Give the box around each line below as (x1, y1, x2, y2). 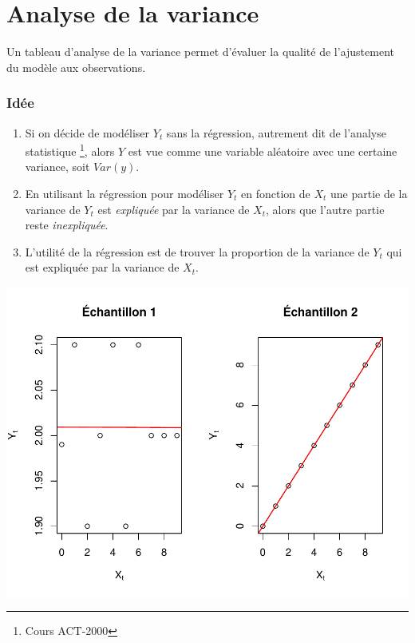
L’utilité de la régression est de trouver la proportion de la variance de (25, 243, 370, 260)
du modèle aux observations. (6, 58, 146, 75)
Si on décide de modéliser (25, 124, 150, 141)
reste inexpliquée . (25, 216, 109, 233)
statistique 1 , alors (25, 141, 115, 159)
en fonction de (241, 185, 310, 201)
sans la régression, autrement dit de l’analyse (166, 124, 386, 141)
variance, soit (25, 158, 90, 175)
